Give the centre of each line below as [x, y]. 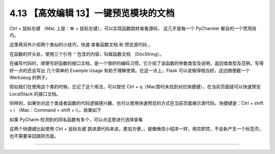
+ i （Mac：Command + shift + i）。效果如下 [55, 110]
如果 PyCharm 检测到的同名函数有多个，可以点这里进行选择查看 [76, 120]
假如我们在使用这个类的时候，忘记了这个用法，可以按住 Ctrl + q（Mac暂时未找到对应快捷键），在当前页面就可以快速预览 [135, 87]
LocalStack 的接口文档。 [35, 94]
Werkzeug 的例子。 [30, 77]
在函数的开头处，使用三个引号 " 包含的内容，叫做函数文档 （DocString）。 [87, 54]
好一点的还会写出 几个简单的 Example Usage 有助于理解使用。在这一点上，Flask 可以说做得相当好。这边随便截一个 [130, 70]
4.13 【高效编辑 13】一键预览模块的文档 [92, 13]
